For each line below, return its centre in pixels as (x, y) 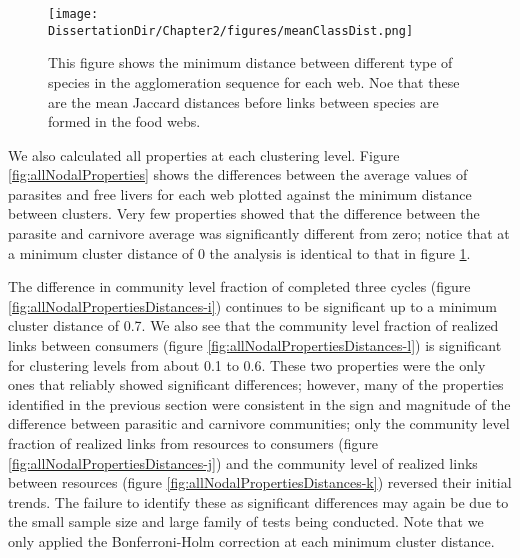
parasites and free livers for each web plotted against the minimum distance (240, 193)
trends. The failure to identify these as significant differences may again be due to (258, 501)
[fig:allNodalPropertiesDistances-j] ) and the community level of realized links (243, 462)
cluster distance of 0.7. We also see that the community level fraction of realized (253, 325)
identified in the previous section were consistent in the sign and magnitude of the (259, 403)
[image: (73, 14)
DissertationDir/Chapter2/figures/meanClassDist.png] (231, 30)
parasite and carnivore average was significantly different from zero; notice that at (259, 233)
